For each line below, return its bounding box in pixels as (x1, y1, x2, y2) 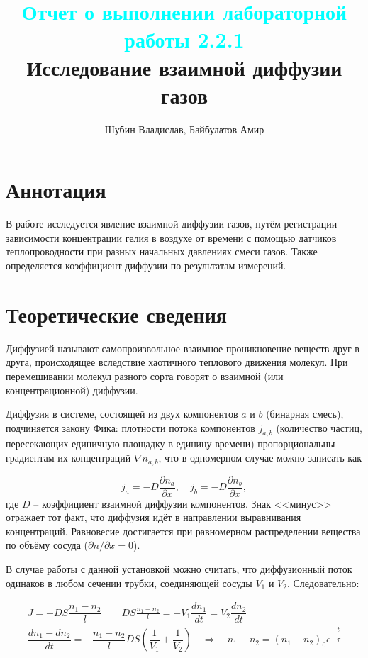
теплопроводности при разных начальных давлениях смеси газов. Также (6, 244, 318, 259)
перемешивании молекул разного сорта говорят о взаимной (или (6, 368, 284, 383)
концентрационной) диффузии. (6, 382, 138, 397)
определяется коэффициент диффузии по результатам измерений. (6, 258, 286, 272)
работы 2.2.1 (124, 25, 245, 54)
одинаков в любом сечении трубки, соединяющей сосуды (6, 575, 252, 590)
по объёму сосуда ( (6, 537, 89, 552)
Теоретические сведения (6, 299, 227, 328)
